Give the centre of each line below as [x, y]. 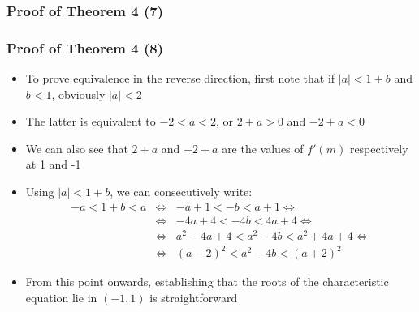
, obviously [78, 94]
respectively [379, 148]
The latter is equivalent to [91, 121]
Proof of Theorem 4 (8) [85, 47]
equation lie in [61, 297]
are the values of [263, 148]
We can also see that [77, 148]
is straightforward [194, 297]
